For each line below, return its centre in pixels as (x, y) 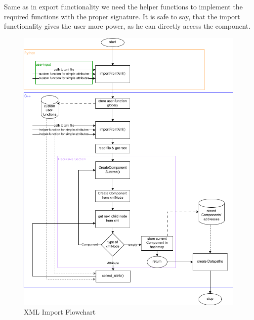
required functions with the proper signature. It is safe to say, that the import (122, 16)
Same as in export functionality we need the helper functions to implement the (123, 6)
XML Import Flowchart (60, 312)
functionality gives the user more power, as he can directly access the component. (127, 26)
